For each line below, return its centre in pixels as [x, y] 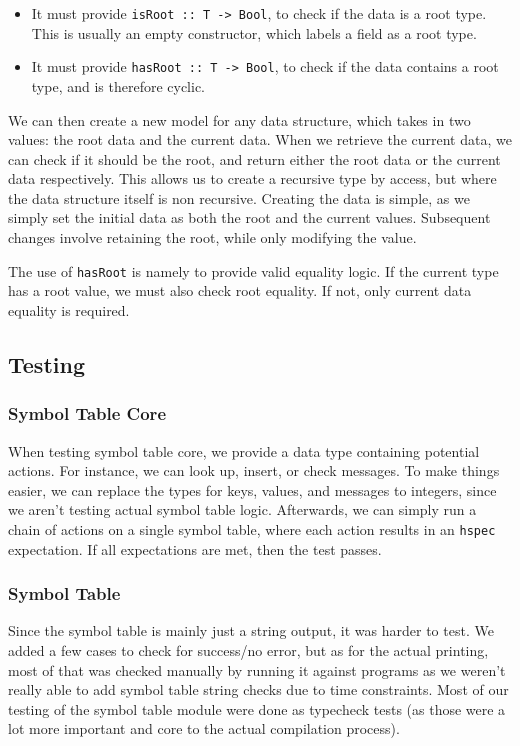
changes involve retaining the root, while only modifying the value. [212, 237]
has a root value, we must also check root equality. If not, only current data [240, 290]
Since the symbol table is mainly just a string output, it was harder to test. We [251, 630]
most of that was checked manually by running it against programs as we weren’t [257, 669]
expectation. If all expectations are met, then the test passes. [195, 548]
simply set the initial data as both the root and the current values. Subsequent [249, 217]
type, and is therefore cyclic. [118, 85]
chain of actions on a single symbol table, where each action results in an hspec [252, 528]
